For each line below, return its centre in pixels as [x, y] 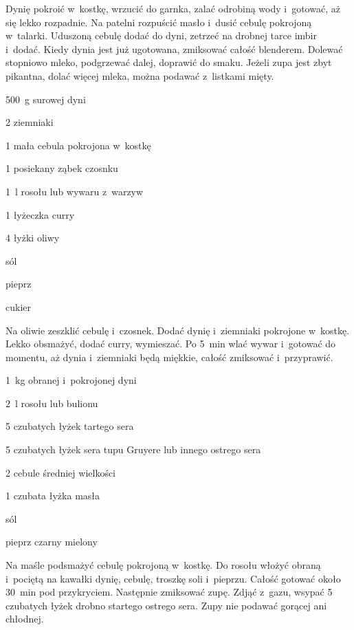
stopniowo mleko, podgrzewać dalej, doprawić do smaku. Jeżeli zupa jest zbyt [169, 62]
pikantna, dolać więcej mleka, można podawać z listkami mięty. [140, 75]
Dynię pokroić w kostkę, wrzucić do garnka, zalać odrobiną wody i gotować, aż [173, 8]
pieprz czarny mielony [52, 542]
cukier [18, 306]
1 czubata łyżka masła [53, 496]
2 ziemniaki [30, 122]
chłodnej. [25, 619]
